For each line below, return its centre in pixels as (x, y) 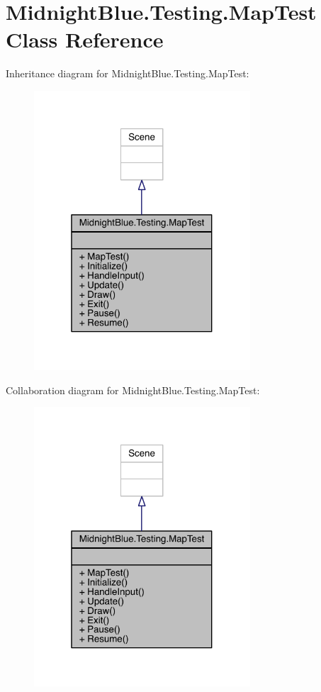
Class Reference (85, 39)
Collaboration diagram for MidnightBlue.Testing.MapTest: (133, 390)
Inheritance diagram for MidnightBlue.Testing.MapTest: (128, 73)
